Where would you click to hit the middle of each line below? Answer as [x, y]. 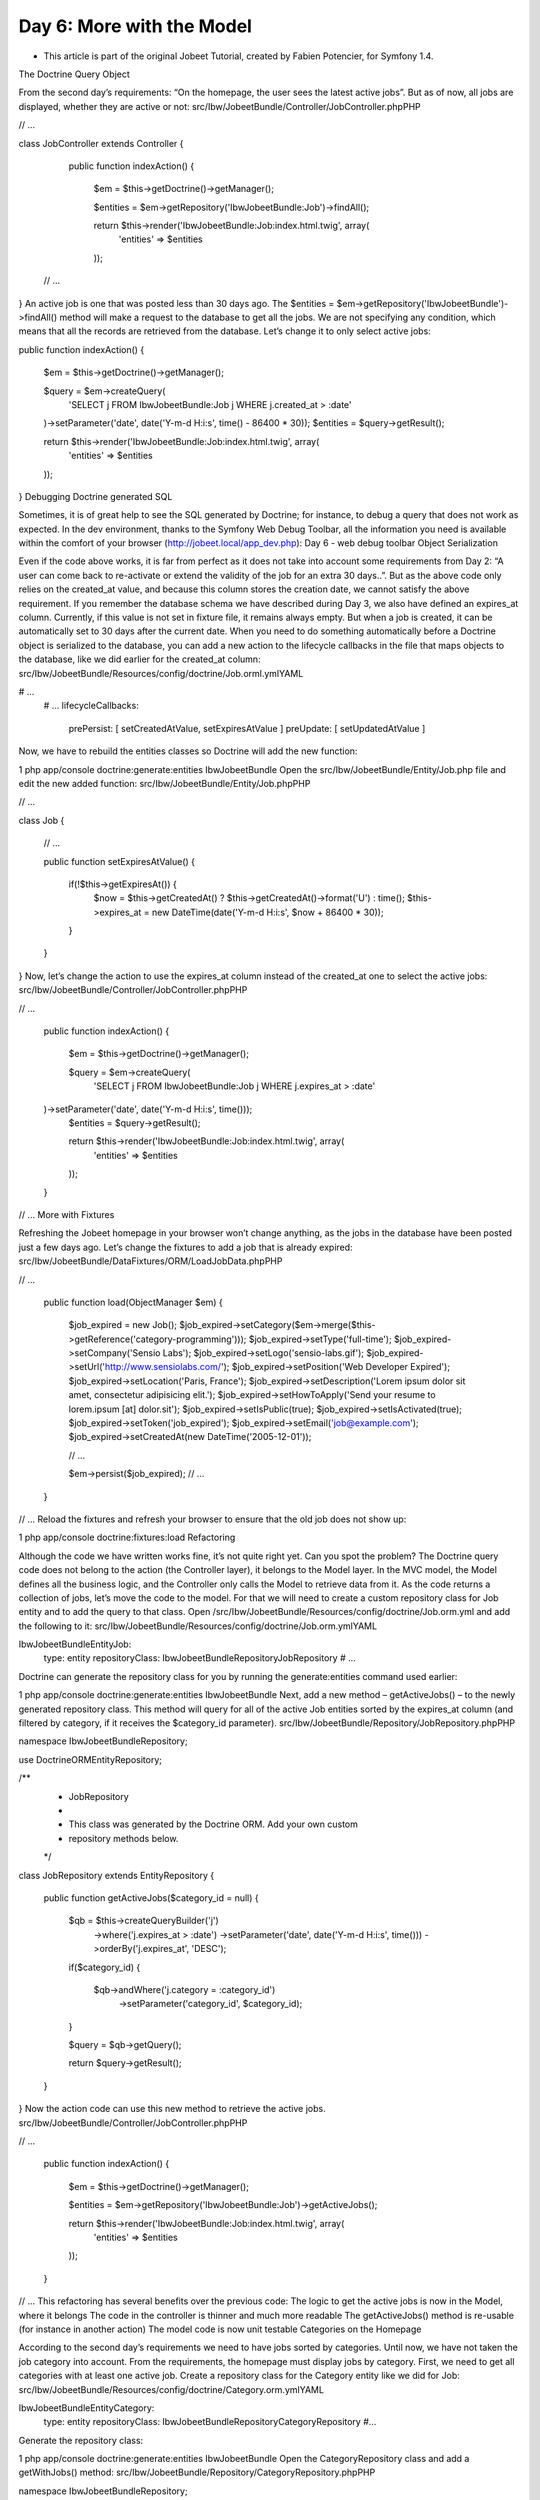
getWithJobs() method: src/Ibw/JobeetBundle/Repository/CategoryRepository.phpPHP [197, 2472]
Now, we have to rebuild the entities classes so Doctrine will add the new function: [188, 751]
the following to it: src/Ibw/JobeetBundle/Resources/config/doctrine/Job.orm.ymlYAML [198, 1626]
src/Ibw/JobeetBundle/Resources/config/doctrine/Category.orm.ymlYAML [171, 2389]
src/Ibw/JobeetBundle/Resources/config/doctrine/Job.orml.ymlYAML [161, 673]
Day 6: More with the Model [135, 26]
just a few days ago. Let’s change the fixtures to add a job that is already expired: [186, 1247]
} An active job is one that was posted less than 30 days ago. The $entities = [176, 303]
